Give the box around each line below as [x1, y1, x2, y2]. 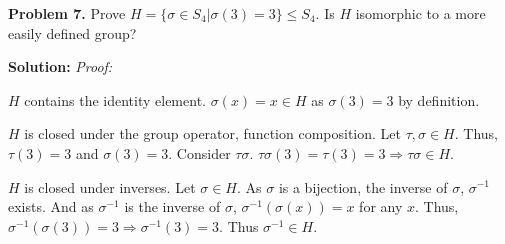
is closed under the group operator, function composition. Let [24, 123, 401, 144]
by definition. [398, 89, 480, 110]
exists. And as [8, 196, 94, 217]
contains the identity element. [24, 89, 206, 110]
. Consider [168, 142, 231, 163]
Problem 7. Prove [8, 3, 126, 23]
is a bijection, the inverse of [278, 176, 448, 197]
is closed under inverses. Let [24, 176, 196, 197]
